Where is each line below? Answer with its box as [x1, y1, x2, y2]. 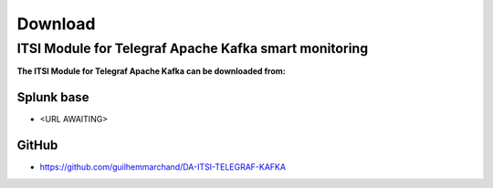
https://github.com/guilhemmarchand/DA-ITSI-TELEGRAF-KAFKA [39, 162, 287, 172]
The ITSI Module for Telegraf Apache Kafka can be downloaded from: [16, 66, 287, 77]
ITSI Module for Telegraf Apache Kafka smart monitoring [16, 40, 369, 57]
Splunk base [16, 89, 89, 105]
